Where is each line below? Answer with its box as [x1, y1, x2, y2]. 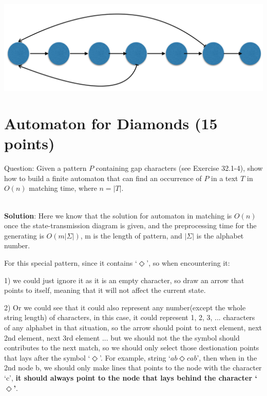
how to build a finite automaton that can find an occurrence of [4, 172, 202, 183]
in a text [211, 172, 238, 183]
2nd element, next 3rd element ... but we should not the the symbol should [4, 332, 240, 343]
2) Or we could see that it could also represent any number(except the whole [4, 302, 246, 312]
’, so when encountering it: [146, 257, 230, 268]
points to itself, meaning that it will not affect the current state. [4, 285, 206, 295]
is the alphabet [196, 230, 244, 241]
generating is [4, 230, 44, 241]
